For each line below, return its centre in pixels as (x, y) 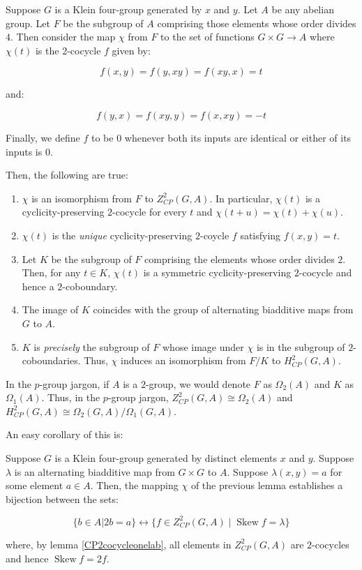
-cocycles (331, 544)
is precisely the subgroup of (92, 346)
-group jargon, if (74, 383)
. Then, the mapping (134, 485)
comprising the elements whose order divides (240, 258)
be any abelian (303, 9)
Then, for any (51, 272)
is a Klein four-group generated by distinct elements (166, 458)
